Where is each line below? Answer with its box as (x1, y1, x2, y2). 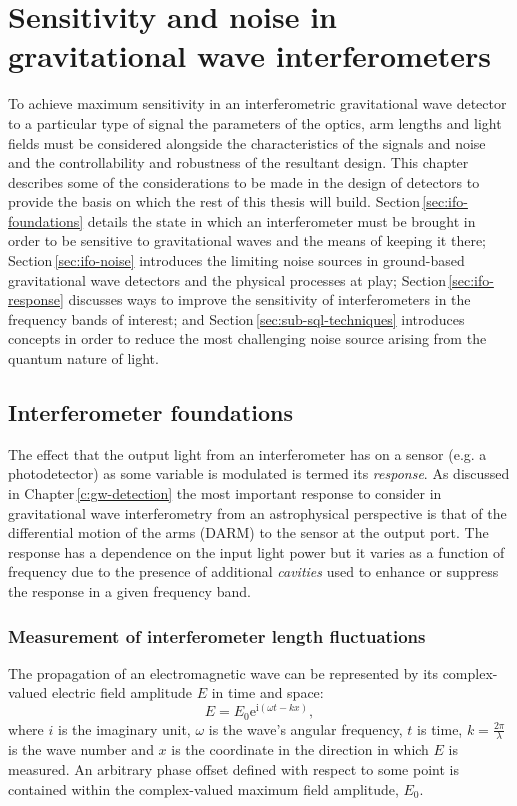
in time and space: (211, 682, 324, 703)
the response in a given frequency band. (8, 580, 251, 601)
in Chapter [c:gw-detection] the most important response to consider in (8, 483, 442, 504)
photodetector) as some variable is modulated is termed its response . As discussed (8, 463, 510, 484)
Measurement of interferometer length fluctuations (8, 623, 426, 648)
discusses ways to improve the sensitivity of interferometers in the (68, 289, 471, 310)
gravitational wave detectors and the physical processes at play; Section (8, 269, 446, 290)
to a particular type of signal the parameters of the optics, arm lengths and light (8, 112, 502, 133)
